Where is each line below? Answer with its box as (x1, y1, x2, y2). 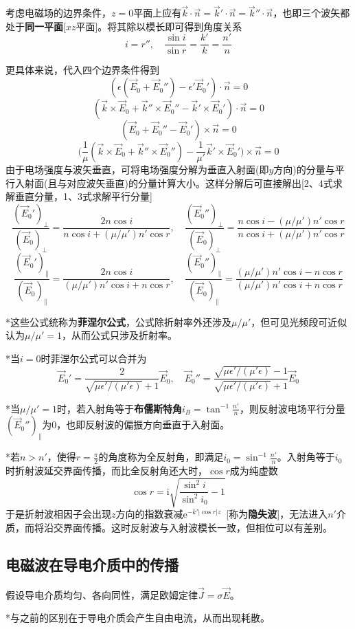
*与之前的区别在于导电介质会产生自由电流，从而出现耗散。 (5, 610, 270, 625)
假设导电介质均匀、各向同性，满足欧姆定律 (5, 587, 198, 602)
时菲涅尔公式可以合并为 (41, 351, 147, 366)
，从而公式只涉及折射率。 (61, 328, 177, 342)
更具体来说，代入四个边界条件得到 (5, 63, 159, 77)
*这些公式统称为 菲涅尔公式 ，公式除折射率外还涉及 (5, 314, 231, 329)
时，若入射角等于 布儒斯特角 (56, 401, 182, 415)
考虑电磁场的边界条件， (5, 5, 111, 20)
